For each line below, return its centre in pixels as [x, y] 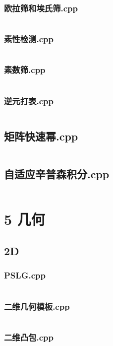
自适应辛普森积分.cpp [57, 174]
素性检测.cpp [29, 39]
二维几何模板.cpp [37, 306]
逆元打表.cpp [29, 101]
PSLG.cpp [25, 275]
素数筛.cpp [25, 70]
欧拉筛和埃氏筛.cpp [41, 8]
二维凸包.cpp [29, 337]
